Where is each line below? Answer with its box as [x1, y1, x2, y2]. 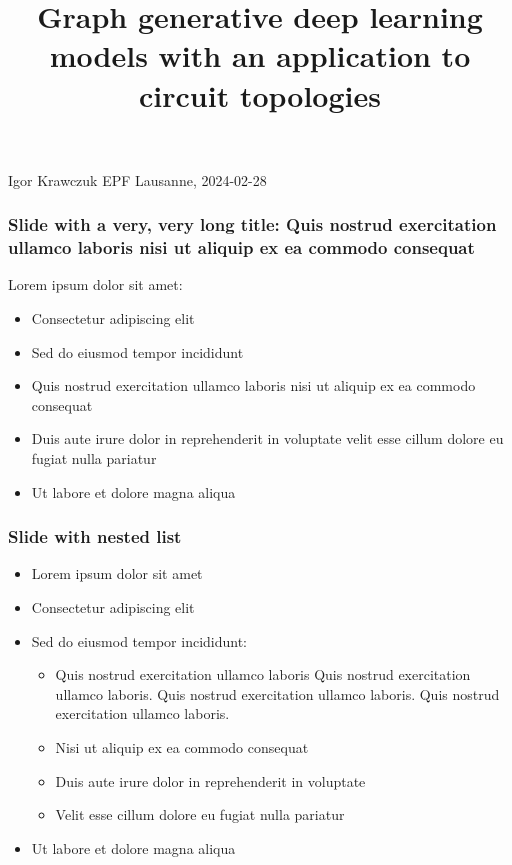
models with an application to [49, 35, 471, 76]
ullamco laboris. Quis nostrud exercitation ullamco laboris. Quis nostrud [55, 683, 500, 704]
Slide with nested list [8, 524, 182, 549]
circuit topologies [139, 74, 381, 115]
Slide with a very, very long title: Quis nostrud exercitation [8, 212, 497, 237]
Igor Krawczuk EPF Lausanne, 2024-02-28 [8, 169, 267, 190]
